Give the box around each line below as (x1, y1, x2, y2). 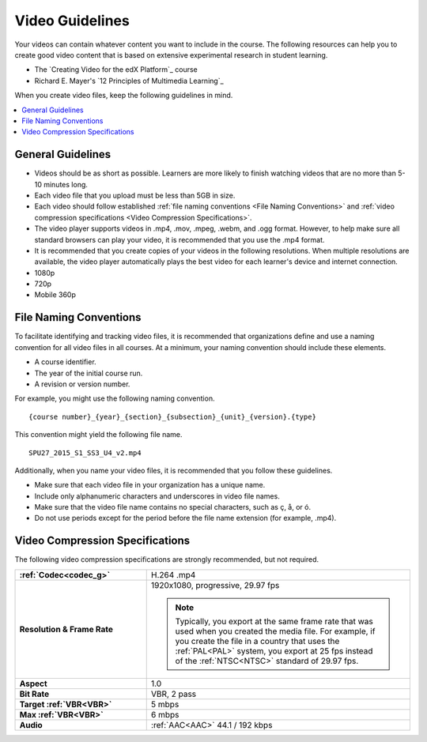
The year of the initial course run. (34, 368, 143, 378)
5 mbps (150, 699, 179, 710)
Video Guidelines (14, 12, 130, 29)
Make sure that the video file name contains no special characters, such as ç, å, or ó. (34, 503, 312, 512)
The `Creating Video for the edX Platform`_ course (34, 65, 198, 74)
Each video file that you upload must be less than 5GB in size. (34, 190, 236, 200)
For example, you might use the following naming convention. (14, 394, 215, 403)
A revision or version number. (34, 379, 130, 389)
